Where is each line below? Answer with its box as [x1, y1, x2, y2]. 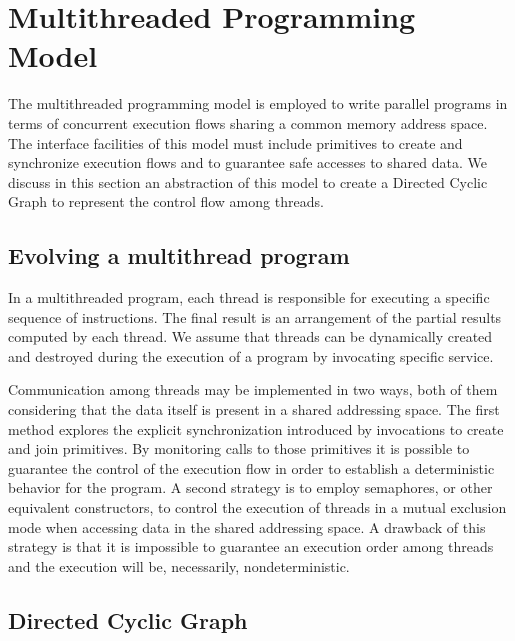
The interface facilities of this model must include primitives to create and [8, 132, 463, 153]
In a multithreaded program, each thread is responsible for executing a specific [8, 287, 490, 308]
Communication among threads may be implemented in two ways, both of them [8, 379, 498, 400]
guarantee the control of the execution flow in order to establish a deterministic [8, 457, 495, 478]
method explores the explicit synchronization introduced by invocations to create [8, 418, 504, 439]
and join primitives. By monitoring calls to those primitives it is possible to [8, 438, 470, 459]
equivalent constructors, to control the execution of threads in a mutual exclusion [8, 497, 507, 518]
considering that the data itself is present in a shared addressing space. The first [8, 399, 500, 420]
